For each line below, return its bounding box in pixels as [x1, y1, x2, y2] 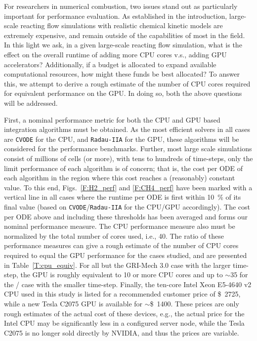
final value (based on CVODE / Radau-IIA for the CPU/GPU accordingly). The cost [4, 201, 251, 212]
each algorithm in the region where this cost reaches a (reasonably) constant [4, 172, 235, 183]
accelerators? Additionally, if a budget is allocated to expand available [4, 59, 216, 69]
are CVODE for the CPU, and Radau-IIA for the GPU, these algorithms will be [4, 133, 239, 144]
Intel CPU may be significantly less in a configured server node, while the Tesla [4, 318, 245, 328]
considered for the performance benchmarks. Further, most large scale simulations [4, 143, 252, 154]
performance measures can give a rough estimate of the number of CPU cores [4, 240, 239, 251]
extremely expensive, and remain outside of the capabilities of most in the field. [4, 30, 245, 40]
